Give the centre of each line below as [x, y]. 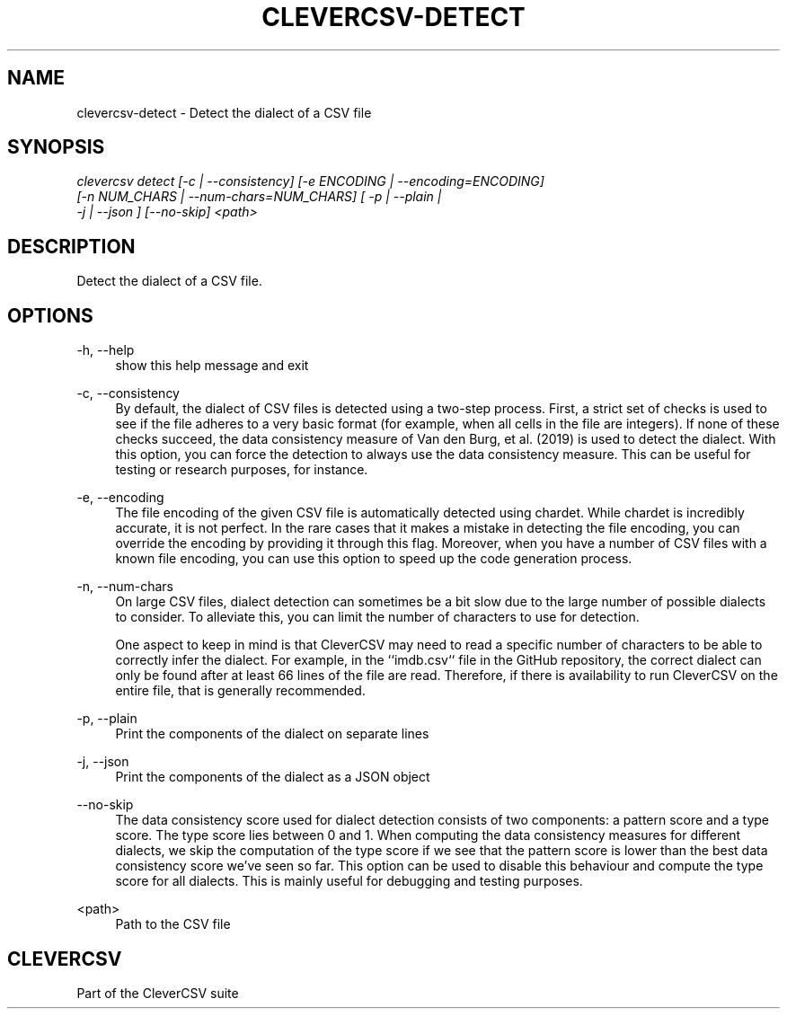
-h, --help [106, 350]
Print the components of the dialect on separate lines [272, 734]
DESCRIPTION [71, 246]
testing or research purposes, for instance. [242, 470]
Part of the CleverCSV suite [158, 993]
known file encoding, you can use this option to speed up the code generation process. [374, 559]
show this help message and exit [212, 366]
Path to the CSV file [173, 924]
